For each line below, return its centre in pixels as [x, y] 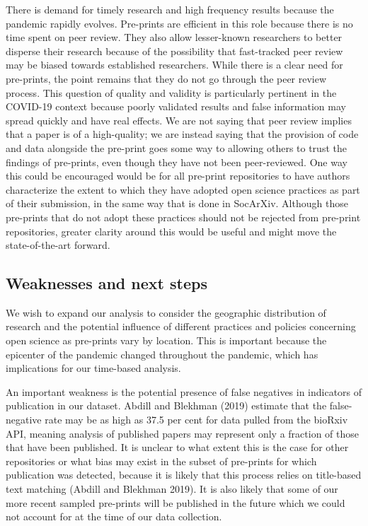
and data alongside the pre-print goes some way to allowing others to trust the [176, 147]
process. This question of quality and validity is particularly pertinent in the [171, 92]
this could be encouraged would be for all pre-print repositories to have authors [178, 176]
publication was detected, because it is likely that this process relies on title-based [184, 475]
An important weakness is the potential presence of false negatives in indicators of [184, 391]
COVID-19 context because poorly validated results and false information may [176, 106]
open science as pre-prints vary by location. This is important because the [166, 340]
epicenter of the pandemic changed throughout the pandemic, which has [162, 354]
